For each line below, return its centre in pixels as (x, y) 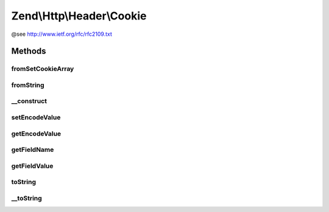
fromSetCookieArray (43, 69)
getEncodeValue (36, 134)
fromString (28, 85)
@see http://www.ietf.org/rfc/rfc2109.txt (62, 34)
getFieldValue (32, 166)
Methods (29, 51)
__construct (29, 101)
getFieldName (33, 150)
